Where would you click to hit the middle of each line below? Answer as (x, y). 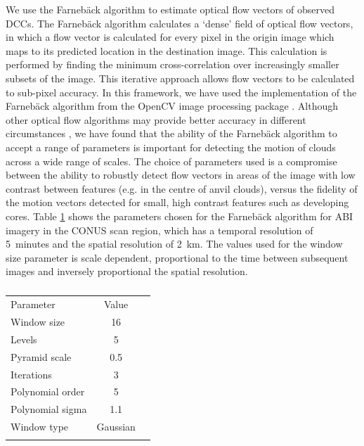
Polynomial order (48, 391)
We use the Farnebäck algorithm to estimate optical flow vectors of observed (170, 9)
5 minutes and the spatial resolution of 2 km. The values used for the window (174, 244)
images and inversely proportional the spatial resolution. (127, 271)
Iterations (31, 374)
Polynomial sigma (49, 409)
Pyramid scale (41, 356)
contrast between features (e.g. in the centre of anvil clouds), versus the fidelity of (182, 188)
